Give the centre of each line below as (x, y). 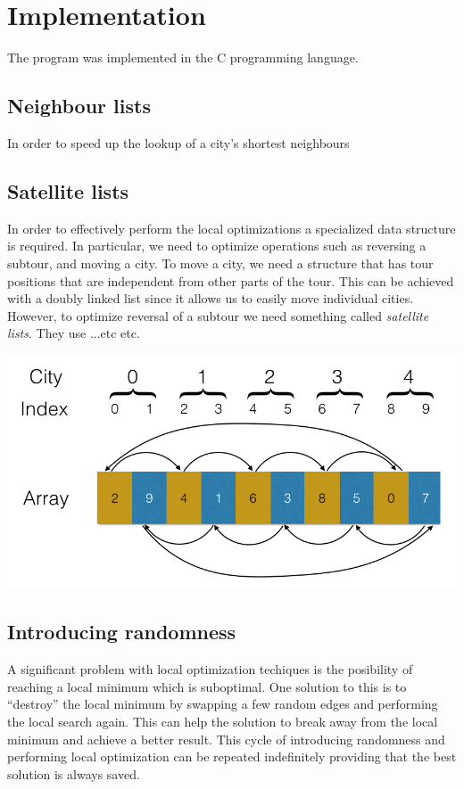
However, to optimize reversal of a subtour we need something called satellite (218, 315)
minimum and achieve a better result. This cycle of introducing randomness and (226, 739)
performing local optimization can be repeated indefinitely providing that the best (232, 756)
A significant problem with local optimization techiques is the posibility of (210, 669)
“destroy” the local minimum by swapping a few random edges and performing (223, 704)
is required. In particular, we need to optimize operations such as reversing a (217, 246)
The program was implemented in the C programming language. (183, 58)
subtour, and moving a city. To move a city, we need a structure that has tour (220, 263)
